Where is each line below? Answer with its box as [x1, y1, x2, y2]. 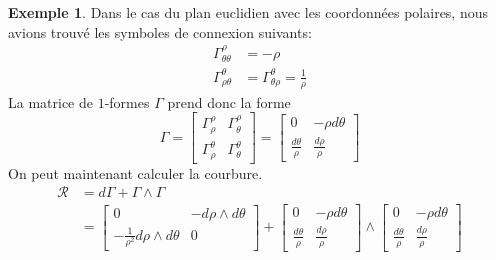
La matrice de [8, 91, 93, 112]
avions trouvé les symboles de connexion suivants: [8, 21, 312, 42]
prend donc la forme [167, 91, 291, 112]
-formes [104, 91, 150, 112]
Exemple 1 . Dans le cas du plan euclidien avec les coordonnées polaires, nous [8, 2, 489, 22]
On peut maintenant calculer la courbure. [8, 162, 263, 183]
